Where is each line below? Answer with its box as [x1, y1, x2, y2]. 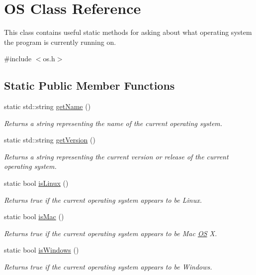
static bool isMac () [4, 211, 64, 222]
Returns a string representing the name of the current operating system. [4, 118, 223, 128]
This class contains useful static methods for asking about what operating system [4, 27, 252, 37]
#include [4, 53, 32, 64]
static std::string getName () [4, 101, 91, 112]
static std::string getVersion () [4, 135, 95, 145]
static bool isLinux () [4, 178, 69, 188]
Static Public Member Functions [4, 78, 175, 93]
